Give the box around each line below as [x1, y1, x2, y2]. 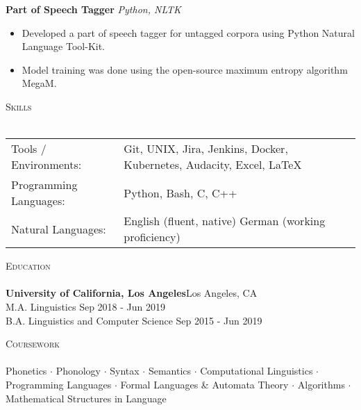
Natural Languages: [11, 220, 106, 237]
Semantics [148, 363, 192, 378]
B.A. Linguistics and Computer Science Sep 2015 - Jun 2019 [6, 313, 262, 327]
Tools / [11, 140, 47, 157]
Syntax [110, 363, 140, 378]
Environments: [11, 156, 82, 173]
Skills [6, 99, 32, 113]
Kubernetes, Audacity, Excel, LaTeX [124, 156, 302, 173]
